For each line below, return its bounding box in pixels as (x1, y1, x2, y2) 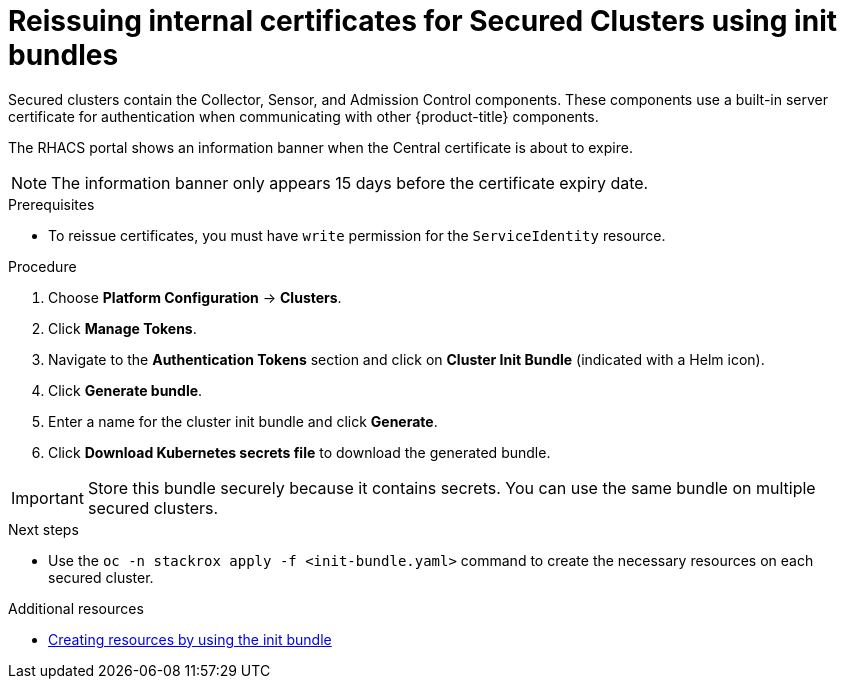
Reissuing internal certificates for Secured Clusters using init (8, 4, 837, 38)
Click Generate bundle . (48, 381, 203, 399)
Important (11, 487, 84, 508)
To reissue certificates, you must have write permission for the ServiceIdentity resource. (48, 226, 666, 244)
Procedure (8, 257, 77, 275)
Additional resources (8, 599, 144, 617)
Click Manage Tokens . (48, 319, 197, 337)
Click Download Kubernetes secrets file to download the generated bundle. (48, 443, 551, 461)
